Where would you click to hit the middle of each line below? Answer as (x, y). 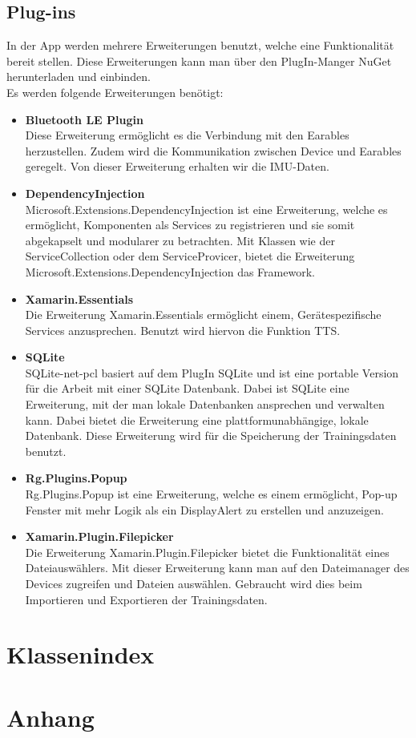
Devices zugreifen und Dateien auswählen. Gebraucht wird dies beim (194, 584)
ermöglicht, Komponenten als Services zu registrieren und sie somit (190, 225)
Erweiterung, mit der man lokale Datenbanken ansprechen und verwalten (205, 404)
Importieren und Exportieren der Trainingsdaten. (146, 599)
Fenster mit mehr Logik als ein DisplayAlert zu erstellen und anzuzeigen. (204, 509)
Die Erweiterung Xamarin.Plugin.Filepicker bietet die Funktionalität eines (207, 552)
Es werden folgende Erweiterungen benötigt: (115, 92)
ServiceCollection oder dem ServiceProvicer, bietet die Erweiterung (190, 256)
